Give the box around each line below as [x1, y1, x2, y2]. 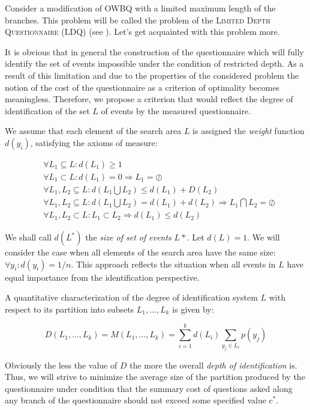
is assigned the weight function [192, 124, 305, 137]
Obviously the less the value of [5, 358, 118, 371]
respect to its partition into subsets [5, 302, 134, 315]
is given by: [172, 302, 214, 315]
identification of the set [5, 104, 90, 117]
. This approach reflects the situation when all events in [71, 257, 276, 270]
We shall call [5, 231, 52, 243]
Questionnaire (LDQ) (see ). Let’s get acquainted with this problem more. [5, 25, 280, 38]
